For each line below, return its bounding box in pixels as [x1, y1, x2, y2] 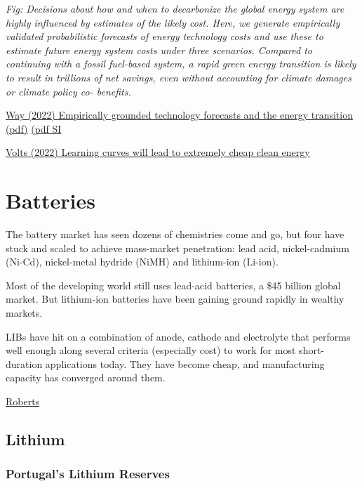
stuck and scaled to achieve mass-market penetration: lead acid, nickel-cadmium [6, 240, 349, 255]
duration [6, 356, 43, 371]
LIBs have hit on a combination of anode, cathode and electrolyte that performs [6, 329, 351, 343]
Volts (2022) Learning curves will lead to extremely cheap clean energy [6, 145, 310, 159]
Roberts [6, 394, 40, 408]
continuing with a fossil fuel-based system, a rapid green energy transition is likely [6, 56, 356, 71]
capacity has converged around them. [6, 370, 166, 385]
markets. [6, 306, 43, 320]
